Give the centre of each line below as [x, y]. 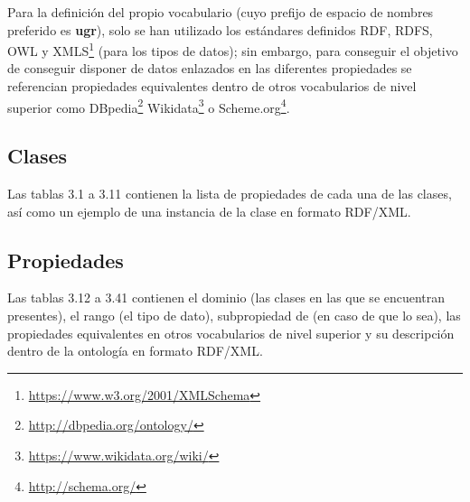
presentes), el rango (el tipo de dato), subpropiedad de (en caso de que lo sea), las [234, 316]
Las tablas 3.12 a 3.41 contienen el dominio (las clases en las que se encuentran [226, 297]
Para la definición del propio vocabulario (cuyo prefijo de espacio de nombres [221, 12]
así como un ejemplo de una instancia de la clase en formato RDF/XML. [209, 211]
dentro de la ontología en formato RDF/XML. [135, 351]
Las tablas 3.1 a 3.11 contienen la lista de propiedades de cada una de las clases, [230, 194]
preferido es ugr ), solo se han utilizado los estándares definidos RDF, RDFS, [220, 29]
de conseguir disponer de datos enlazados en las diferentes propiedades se [210, 68]
